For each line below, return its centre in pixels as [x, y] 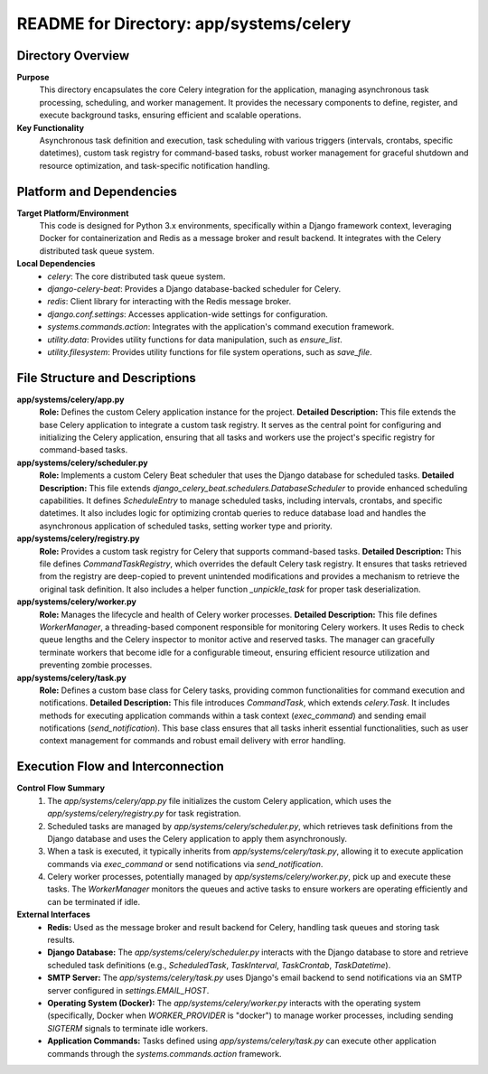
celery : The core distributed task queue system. [136, 276]
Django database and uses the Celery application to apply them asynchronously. [197, 838]
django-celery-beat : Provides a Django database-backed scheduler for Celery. [194, 289]
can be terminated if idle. [94, 901]
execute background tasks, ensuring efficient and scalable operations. [170, 115]
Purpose [33, 78]
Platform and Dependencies [97, 191]
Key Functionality [51, 127]
